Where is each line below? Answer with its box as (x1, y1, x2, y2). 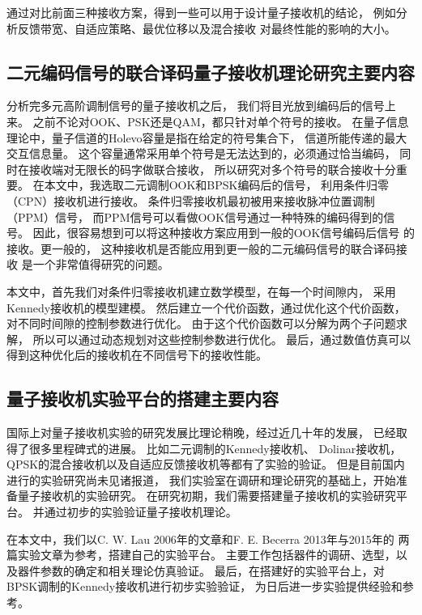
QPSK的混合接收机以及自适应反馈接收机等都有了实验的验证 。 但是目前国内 (6, 456, 405, 473)
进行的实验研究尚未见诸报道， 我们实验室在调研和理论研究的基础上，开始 (6, 471, 396, 488)
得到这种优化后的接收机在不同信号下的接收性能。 (6, 346, 267, 363)
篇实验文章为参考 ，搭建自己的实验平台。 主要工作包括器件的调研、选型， (6, 546, 396, 563)
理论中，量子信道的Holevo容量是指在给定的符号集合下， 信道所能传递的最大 (6, 129, 407, 146)
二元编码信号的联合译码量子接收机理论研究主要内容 (6, 59, 415, 84)
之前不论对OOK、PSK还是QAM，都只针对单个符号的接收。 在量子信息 (32, 112, 409, 129)
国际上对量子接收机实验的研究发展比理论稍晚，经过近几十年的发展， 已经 (6, 424, 396, 441)
